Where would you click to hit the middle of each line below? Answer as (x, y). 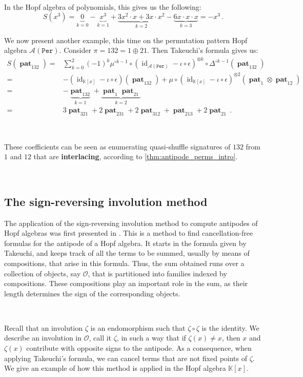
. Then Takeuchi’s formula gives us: (203, 50)
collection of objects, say (43, 273)
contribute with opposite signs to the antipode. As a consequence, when (139, 348)
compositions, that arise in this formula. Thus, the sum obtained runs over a (124, 263)
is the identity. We (230, 327)
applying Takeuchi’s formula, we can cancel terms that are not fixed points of (126, 358)
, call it (100, 338)
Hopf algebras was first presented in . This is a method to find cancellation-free (129, 233)
